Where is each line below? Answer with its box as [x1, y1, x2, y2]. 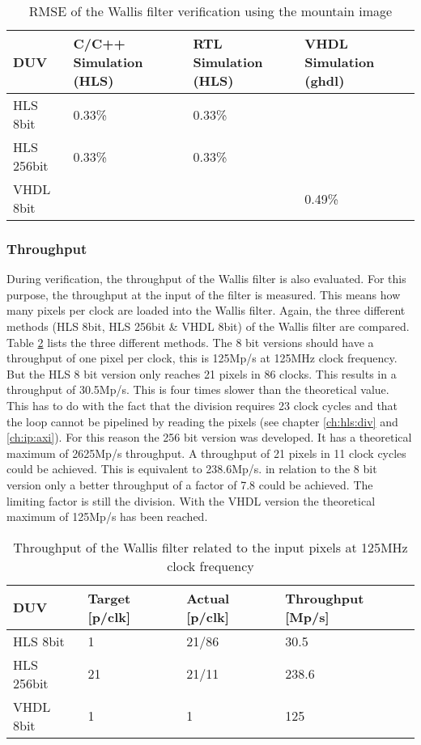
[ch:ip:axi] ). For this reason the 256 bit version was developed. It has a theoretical [6, 429, 412, 446]
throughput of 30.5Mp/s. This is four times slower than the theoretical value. [6, 381, 389, 398]
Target [87, 588, 131, 607]
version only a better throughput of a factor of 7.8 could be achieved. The [6, 476, 373, 493]
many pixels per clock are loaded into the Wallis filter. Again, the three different [6, 302, 406, 319]
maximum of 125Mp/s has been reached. [6, 508, 208, 525]
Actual [186, 588, 230, 607]
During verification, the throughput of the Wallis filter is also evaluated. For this [6, 270, 406, 287]
